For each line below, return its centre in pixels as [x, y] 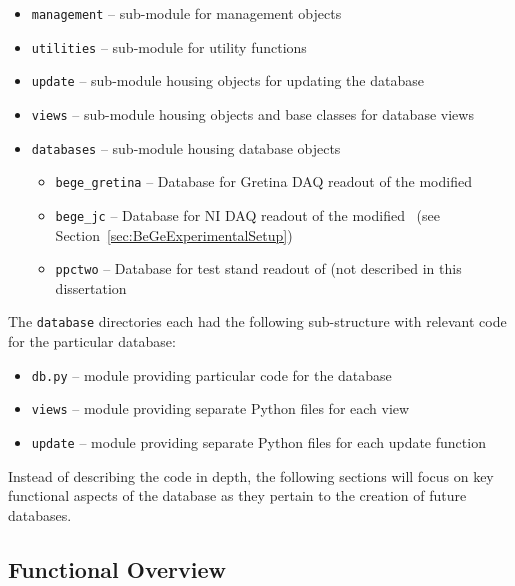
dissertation [91, 287]
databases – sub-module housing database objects [186, 147]
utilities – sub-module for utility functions [169, 46]
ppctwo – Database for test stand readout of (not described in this [258, 268]
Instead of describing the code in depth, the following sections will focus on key [251, 475]
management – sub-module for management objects [186, 13]
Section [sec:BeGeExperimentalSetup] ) [174, 234]
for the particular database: [92, 341]
